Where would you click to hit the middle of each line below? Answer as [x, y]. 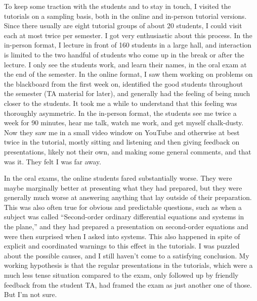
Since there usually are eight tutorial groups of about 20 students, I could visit [123, 25]
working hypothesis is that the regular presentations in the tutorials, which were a [128, 265]
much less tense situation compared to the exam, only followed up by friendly [121, 275]
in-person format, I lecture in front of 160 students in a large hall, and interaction [128, 45]
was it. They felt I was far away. [53, 161]
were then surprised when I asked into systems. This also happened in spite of [122, 236]
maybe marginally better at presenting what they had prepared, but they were [123, 187]
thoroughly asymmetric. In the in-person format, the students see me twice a [120, 113]
